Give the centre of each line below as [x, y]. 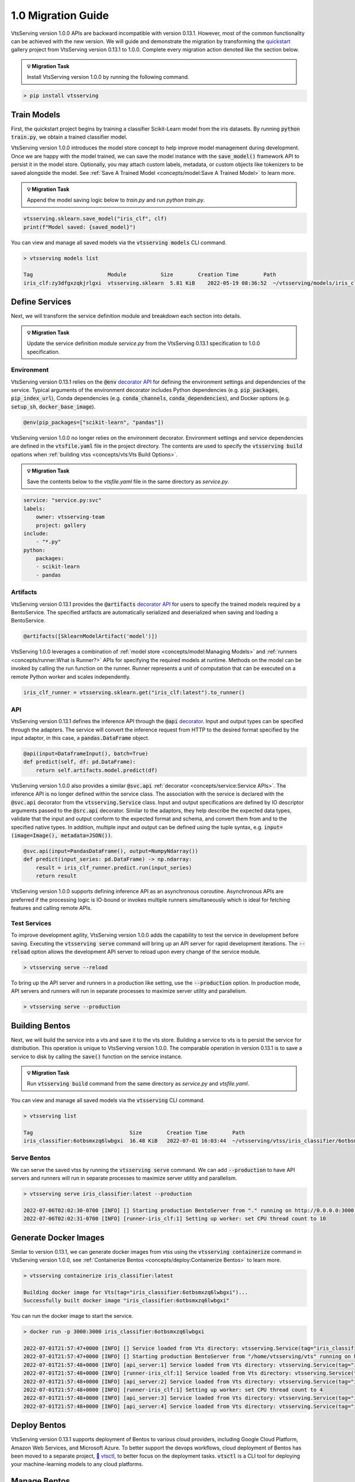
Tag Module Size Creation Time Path [150, 275]
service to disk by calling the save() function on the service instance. [97, 1056]
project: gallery [61, 525]
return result [56, 876]
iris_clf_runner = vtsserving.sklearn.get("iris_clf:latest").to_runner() [134, 692]
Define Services [41, 302]
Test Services [31, 923]
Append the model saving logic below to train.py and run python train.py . [116, 200]
